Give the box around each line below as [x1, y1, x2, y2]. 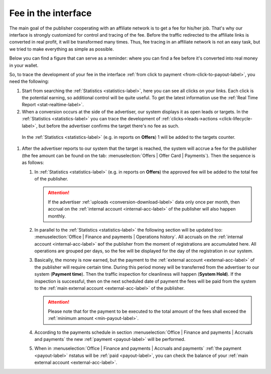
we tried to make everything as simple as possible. [9, 46, 114, 52]
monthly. [48, 213, 66, 219]
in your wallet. [9, 62, 39, 68]
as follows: [22, 159, 45, 165]
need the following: [9, 78, 49, 85]
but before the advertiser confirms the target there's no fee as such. [38, 123, 180, 129]
